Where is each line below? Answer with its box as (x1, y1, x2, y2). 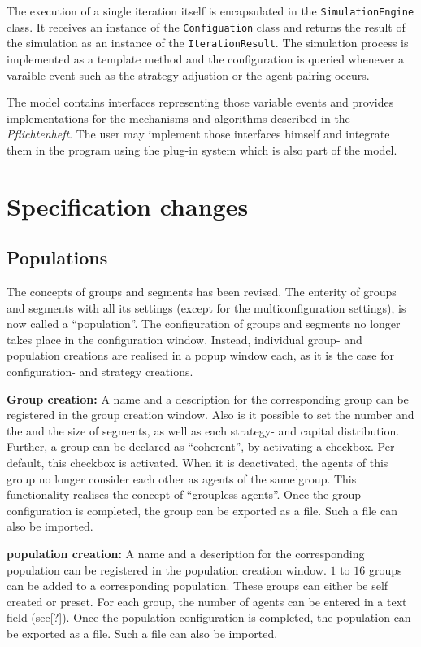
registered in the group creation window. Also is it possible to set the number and (7, 406, 414, 423)
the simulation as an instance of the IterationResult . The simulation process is (7, 34, 409, 51)
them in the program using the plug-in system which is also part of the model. (7, 141, 397, 158)
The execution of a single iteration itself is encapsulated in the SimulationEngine (7, 2, 414, 19)
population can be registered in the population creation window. (7, 561, 327, 578)
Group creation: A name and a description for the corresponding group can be (7, 390, 409, 407)
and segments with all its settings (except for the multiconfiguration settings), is (7, 299, 406, 316)
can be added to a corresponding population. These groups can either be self (7, 577, 388, 594)
